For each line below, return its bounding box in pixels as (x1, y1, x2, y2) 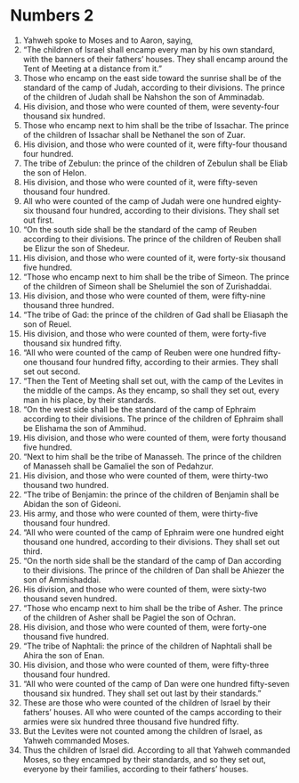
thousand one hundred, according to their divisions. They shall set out (22, 536, 280, 547)
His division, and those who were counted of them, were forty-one (22, 621, 267, 632)
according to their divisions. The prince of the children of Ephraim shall (22, 413, 284, 424)
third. (22, 545, 43, 557)
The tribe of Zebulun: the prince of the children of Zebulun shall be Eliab (22, 158, 288, 168)
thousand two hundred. (22, 479, 109, 490)
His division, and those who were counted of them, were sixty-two (22, 583, 267, 594)
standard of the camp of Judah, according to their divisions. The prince (22, 82, 286, 93)
